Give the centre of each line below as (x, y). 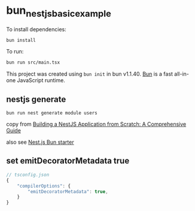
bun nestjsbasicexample (59, 11)
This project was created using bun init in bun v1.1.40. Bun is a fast (90, 74)
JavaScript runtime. (41, 80)
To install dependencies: (36, 29)
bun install (21, 40)
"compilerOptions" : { (44, 186)
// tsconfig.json (28, 174)
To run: (15, 52)
